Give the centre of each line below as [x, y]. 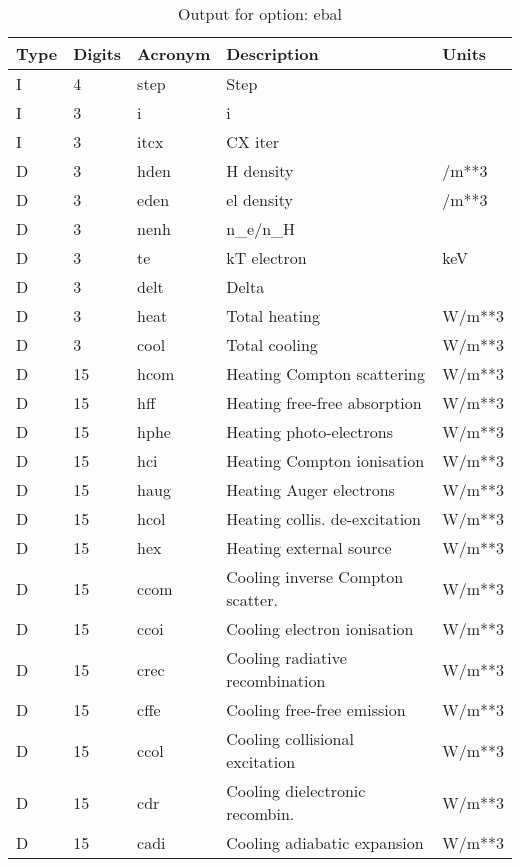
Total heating [273, 315]
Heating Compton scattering [326, 373]
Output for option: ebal [260, 13]
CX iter [253, 141]
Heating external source [309, 547]
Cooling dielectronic [296, 790]
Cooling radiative [286, 657]
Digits [97, 53]
